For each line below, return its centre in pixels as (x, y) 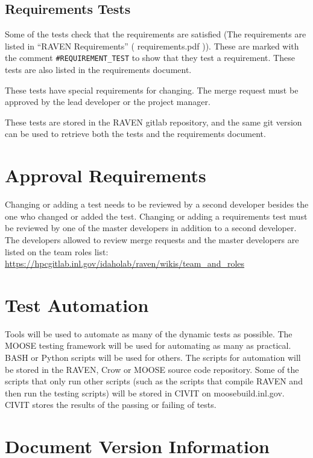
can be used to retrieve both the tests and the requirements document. (135, 134)
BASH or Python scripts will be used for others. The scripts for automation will (153, 358)
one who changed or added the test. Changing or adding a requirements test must (156, 216)
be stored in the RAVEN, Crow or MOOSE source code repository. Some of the (152, 369)
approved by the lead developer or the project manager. (108, 102)
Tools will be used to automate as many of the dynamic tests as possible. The (149, 333)
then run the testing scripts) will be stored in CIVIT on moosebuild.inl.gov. (145, 393)
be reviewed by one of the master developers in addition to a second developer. (151, 228)
